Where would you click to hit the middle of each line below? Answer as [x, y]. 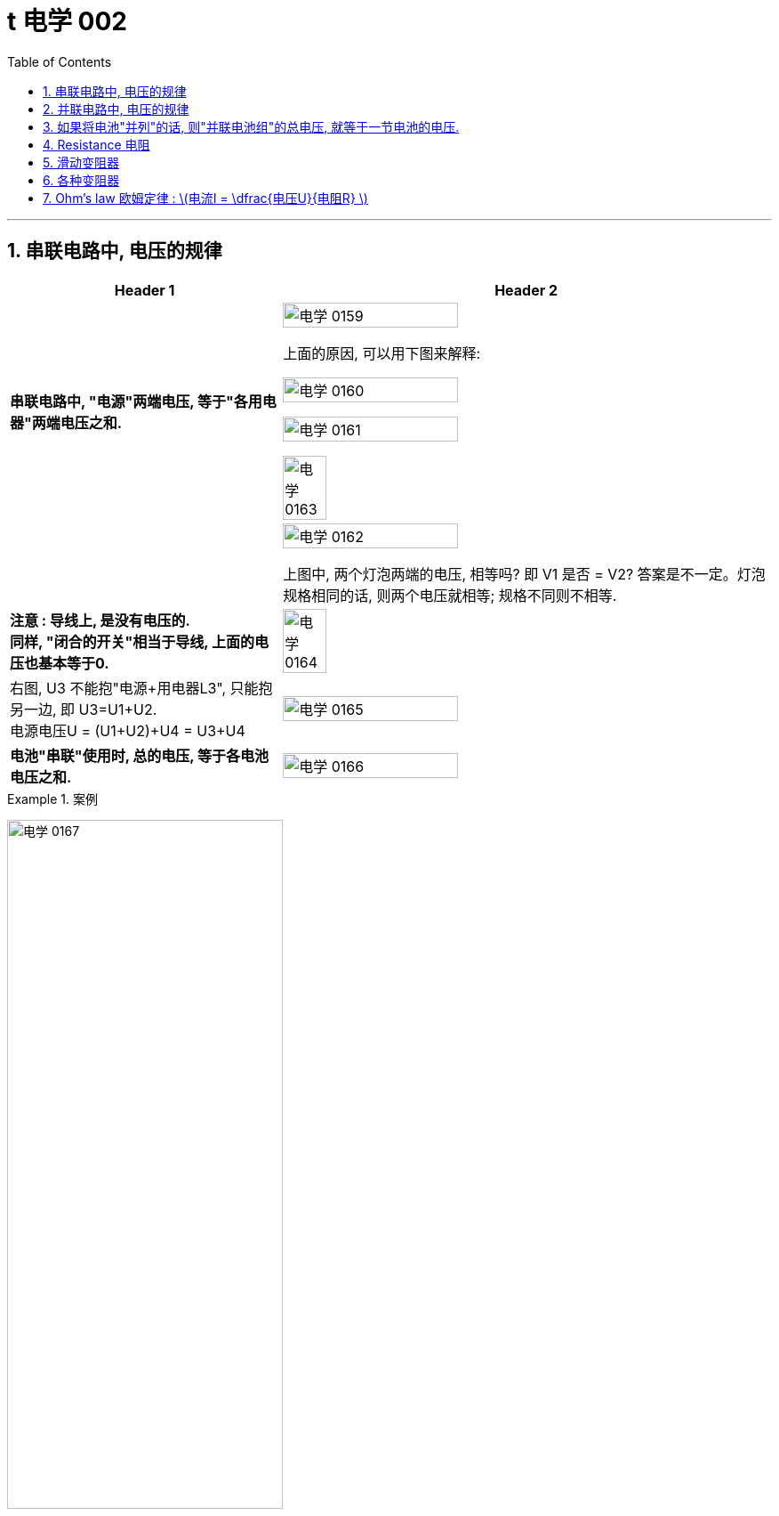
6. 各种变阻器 [81, 180]
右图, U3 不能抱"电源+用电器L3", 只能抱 [141, 688]
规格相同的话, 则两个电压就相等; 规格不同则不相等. [450, 595]
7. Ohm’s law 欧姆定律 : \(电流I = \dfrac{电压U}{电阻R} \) [205, 198]
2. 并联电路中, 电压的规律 [116, 109]
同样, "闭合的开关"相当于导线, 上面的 [132, 641]
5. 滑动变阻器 [81, 162]
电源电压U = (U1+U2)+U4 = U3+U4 [128, 730]
